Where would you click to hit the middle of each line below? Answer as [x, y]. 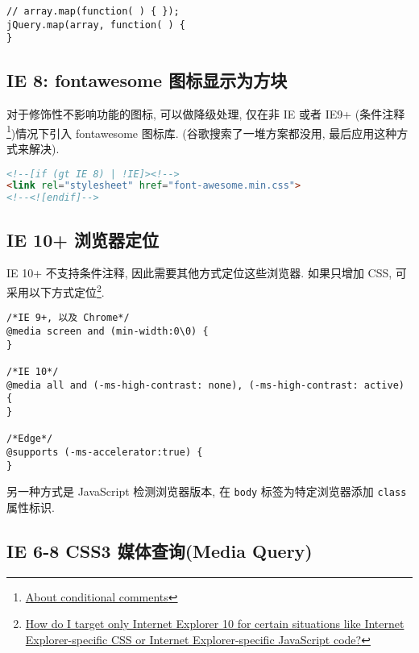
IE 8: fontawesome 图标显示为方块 [147, 80]
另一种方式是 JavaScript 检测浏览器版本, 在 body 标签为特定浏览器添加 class [207, 491]
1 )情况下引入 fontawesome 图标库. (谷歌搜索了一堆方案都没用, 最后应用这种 [202, 131]
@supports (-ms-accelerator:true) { [105, 452]
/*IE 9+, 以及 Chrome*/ [68, 318]
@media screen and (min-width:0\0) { [108, 331]
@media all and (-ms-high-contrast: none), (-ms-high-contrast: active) [205, 385]
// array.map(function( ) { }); [93, 11]
